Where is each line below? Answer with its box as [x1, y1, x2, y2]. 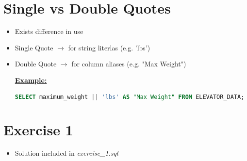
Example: [15, 75, 47, 85]
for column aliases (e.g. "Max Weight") [71, 59, 186, 69]
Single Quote [15, 42, 53, 52]
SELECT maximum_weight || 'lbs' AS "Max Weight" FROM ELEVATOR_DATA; [15, 93, 245, 100]
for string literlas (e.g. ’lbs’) [68, 42, 150, 52]
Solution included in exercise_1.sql [15, 148, 118, 158]
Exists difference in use [15, 26, 83, 36]
